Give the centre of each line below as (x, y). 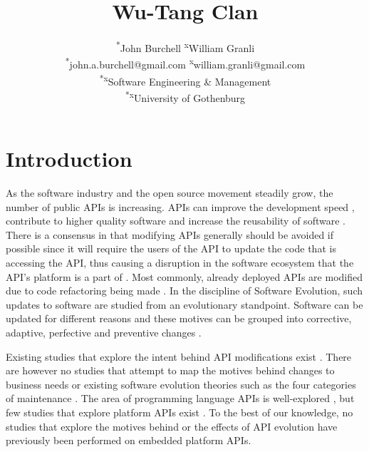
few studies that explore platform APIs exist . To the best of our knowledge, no (180, 412)
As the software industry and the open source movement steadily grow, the (170, 193)
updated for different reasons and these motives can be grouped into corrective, (179, 318)
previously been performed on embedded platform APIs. (129, 440)
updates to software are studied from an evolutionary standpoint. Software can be (184, 304)
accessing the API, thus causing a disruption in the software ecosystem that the (180, 263)
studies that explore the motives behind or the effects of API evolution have (172, 426)
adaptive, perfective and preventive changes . (104, 332)
